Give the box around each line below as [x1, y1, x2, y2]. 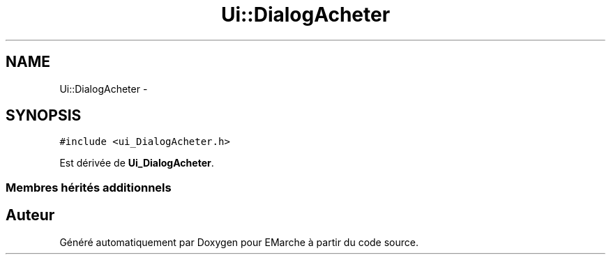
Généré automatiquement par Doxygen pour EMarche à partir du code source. [59, 236, 418, 248]
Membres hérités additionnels [6, 180, 172, 194]
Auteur [6, 206, 55, 224]
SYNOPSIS [6, 107, 82, 125]
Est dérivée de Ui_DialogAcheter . [59, 157, 214, 169]
